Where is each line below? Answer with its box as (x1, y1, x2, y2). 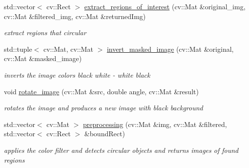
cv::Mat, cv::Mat (43, 43, 93, 54)
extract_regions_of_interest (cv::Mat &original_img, (84, 1, 246, 11)
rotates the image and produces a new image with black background (4, 103, 203, 113)
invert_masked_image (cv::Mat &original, (106, 43, 234, 54)
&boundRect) (84, 128, 125, 139)
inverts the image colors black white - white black (4, 69, 150, 80)
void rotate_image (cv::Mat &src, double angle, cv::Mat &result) (4, 86, 199, 96)
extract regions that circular (4, 27, 86, 38)
